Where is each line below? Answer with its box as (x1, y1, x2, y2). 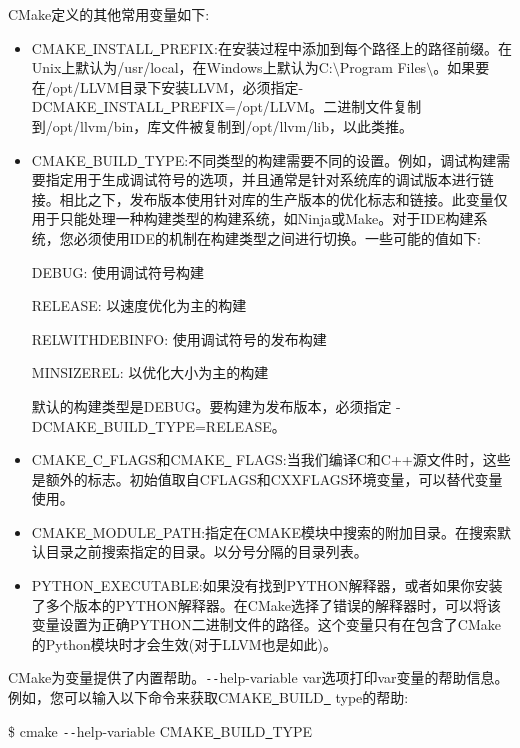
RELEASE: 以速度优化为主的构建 (31, 295, 247, 316)
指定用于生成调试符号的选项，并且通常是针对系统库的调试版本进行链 (45, 169, 494, 190)
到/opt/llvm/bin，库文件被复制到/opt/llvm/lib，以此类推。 (31, 115, 413, 136)
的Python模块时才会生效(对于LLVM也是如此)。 (31, 633, 337, 654)
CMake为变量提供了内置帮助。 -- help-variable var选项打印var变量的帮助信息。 (8, 667, 509, 688)
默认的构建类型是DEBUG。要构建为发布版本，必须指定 (31, 395, 392, 416)
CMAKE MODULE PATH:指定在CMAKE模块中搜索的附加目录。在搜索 (31, 521, 497, 542)
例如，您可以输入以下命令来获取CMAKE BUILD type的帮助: (8, 687, 409, 708)
